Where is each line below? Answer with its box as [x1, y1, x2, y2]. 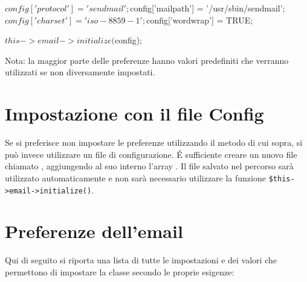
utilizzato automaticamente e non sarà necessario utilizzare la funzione [5, 171, 266, 184]
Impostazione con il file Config [5, 101, 264, 126]
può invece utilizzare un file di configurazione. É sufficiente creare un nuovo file [5, 148, 297, 160]
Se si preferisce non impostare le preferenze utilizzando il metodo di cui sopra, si [5, 136, 303, 149]
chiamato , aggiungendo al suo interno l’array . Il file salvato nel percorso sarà [5, 160, 294, 172]
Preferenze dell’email [5, 219, 183, 243]
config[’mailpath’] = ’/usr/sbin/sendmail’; [130, 2, 285, 14]
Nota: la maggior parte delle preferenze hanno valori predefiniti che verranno [5, 54, 289, 66]
